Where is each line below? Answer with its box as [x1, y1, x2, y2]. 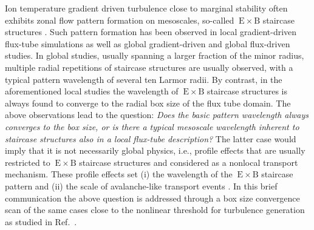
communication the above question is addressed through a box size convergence [5, 191, 300, 204]
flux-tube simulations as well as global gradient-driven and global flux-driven [5, 37, 290, 50]
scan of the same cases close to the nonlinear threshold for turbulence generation [5, 203, 305, 216]
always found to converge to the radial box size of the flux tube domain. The [5, 96, 291, 109]
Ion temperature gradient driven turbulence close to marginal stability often [5, 2, 288, 14]
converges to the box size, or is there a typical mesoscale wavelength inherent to [5, 120, 299, 133]
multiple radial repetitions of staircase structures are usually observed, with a [5, 61, 293, 73]
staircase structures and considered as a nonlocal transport [79, 156, 298, 168]
